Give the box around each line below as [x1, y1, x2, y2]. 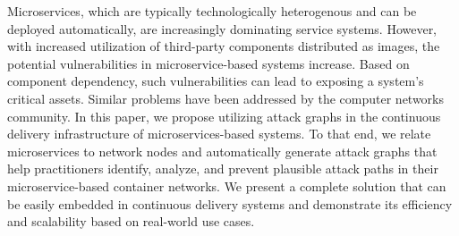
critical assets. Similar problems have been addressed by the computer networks [7, 88, 445, 107]
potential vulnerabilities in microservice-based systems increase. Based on [7, 54, 410, 72]
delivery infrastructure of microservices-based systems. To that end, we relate [7, 124, 431, 143]
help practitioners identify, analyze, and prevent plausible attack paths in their [7, 159, 438, 178]
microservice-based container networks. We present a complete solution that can [7, 176, 446, 195]
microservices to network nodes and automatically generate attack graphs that [7, 141, 438, 160]
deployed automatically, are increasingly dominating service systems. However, [7, 19, 438, 38]
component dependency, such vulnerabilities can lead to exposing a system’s [7, 72, 424, 90]
